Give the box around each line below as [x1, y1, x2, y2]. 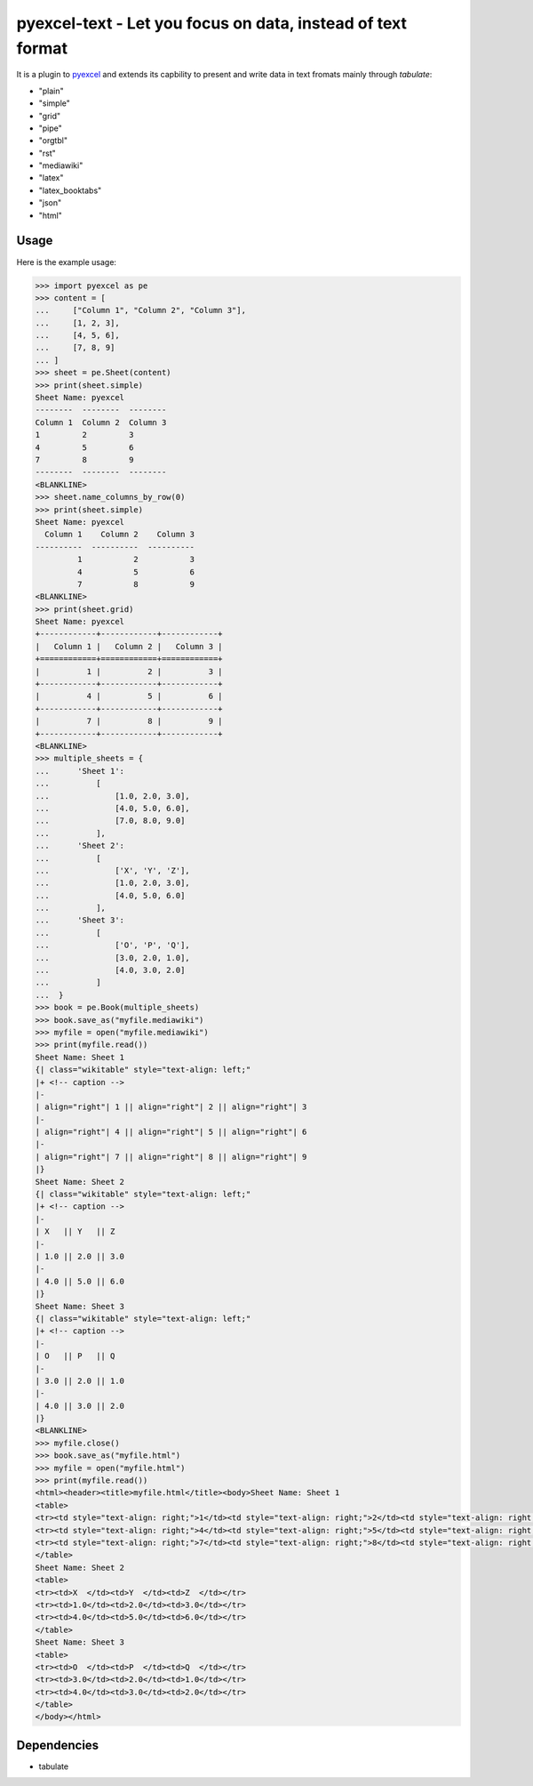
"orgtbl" [38, 135, 68, 146]
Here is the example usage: [16, 256, 117, 267]
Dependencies [16, 1737, 99, 1752]
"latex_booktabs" [38, 185, 102, 196]
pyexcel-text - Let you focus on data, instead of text [16, 13, 408, 33]
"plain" [38, 85, 64, 96]
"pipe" [38, 123, 62, 133]
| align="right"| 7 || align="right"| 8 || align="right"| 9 [35, 1152, 307, 1162]
